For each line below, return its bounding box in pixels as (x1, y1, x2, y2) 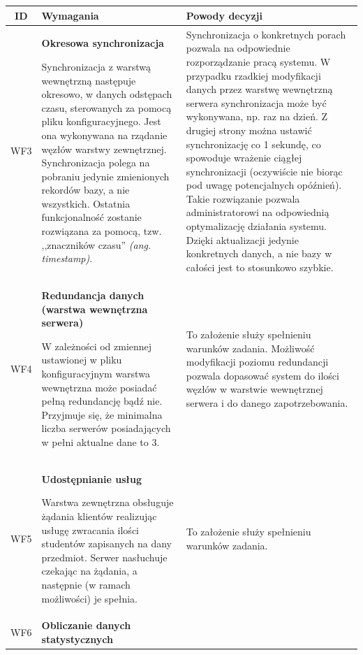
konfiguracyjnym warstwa (41, 366, 150, 381)
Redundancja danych (41, 288, 145, 303)
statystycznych (41, 632, 113, 647)
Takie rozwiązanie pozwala (186, 191, 300, 206)
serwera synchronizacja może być (186, 95, 327, 110)
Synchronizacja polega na (41, 155, 150, 170)
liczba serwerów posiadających (41, 421, 171, 436)
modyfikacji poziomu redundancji (186, 354, 329, 369)
